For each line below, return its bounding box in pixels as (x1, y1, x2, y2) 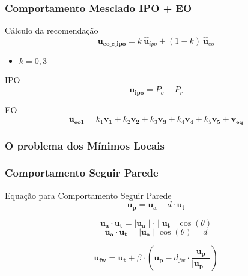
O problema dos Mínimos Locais (5, 138, 165, 153)
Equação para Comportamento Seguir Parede (5, 189, 172, 201)
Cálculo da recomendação (5, 24, 98, 37)
